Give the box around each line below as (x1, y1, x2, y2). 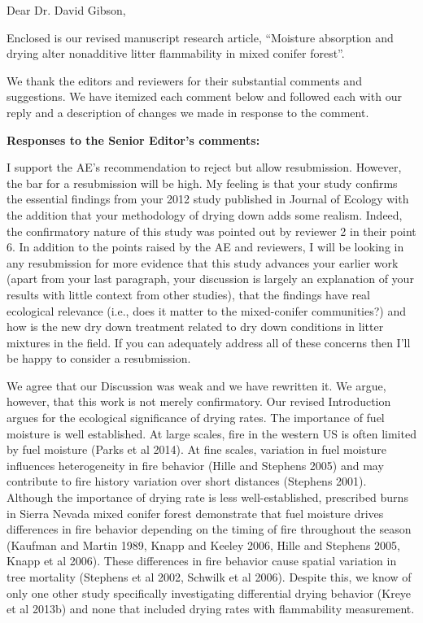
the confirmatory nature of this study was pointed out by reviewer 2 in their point (7, 222, 416, 239)
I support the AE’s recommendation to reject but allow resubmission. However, (7, 159, 402, 176)
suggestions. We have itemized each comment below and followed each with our (7, 88, 402, 105)
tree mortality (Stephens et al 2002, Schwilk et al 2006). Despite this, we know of (7, 569, 412, 585)
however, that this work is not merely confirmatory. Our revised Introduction (7, 393, 391, 410)
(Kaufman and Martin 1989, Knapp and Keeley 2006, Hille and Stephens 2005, (7, 536, 400, 553)
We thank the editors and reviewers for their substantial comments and (7, 72, 362, 89)
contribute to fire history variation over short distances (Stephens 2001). (7, 473, 367, 490)
